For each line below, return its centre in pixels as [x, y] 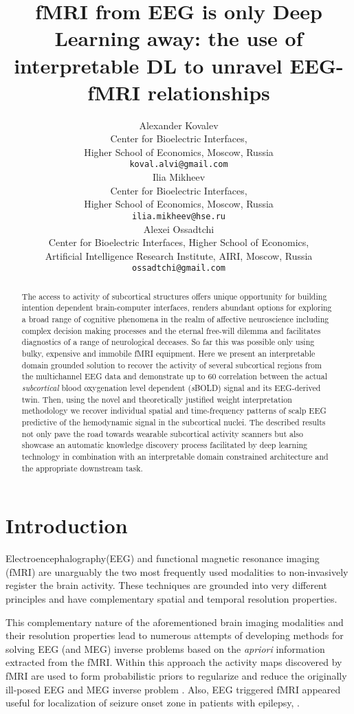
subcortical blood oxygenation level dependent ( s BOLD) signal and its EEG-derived [171, 388]
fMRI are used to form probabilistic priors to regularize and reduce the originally [176, 675]
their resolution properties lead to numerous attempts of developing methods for [175, 635]
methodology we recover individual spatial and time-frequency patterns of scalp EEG [174, 411]
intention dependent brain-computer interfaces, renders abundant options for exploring [177, 308]
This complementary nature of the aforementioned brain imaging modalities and [175, 622]
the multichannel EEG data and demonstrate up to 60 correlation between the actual [174, 376]
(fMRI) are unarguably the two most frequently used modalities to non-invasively [177, 571]
